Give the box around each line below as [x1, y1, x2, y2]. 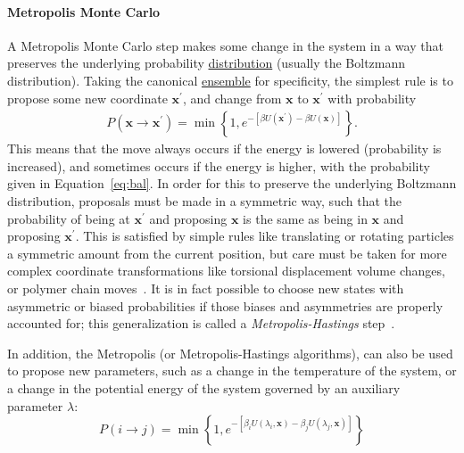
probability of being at [7, 209, 130, 227]
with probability [327, 88, 417, 107]
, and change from [182, 88, 282, 107]
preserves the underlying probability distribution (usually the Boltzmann [7, 54, 406, 72]
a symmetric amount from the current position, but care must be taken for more [7, 243, 447, 262]
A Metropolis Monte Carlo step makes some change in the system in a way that [7, 36, 443, 54]
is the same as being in [243, 209, 368, 227]
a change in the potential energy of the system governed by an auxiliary [7, 378, 401, 397]
